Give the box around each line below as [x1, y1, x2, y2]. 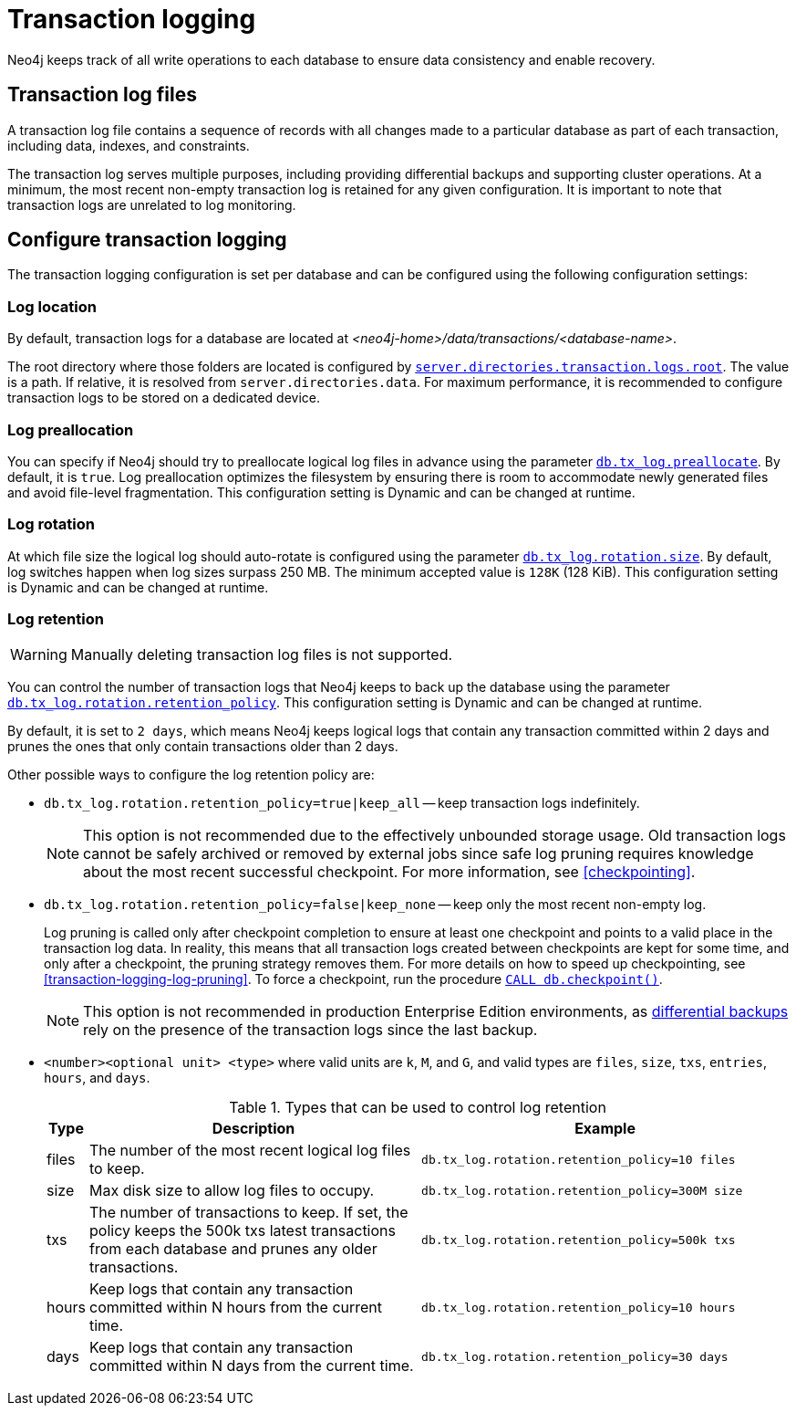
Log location [7, 297, 97, 316]
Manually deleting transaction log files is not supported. [70, 645, 453, 665]
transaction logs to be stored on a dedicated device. [7, 390, 321, 406]
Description [212, 1119, 295, 1138]
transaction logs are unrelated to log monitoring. [7, 196, 296, 213]
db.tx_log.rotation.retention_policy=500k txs [421, 1232, 736, 1247]
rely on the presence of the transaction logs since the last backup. [83, 1020, 538, 1040]
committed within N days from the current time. [88, 1356, 414, 1376]
